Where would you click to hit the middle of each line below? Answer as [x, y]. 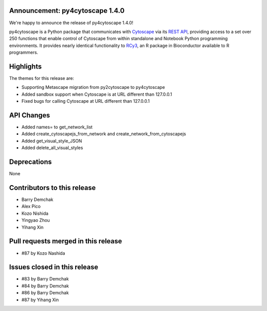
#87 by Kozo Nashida [43, 253]
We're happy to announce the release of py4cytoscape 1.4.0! [71, 23]
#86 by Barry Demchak [45, 293]
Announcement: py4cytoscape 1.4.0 [67, 11]
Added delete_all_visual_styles [52, 148]
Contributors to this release [52, 188]
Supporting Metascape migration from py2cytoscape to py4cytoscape [93, 87]
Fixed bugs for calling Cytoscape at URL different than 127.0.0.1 [86, 101]
